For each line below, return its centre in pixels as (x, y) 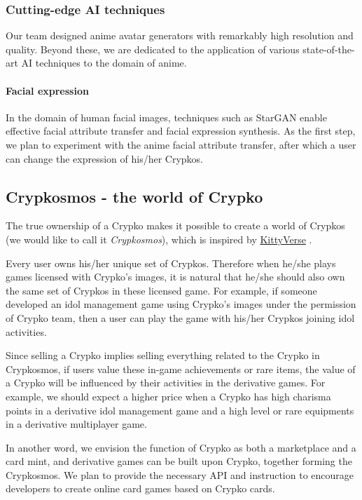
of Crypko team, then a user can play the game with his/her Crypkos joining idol (180, 317)
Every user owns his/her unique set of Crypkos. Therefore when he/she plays (171, 263)
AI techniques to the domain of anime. (104, 63)
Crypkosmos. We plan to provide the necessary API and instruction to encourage (180, 474)
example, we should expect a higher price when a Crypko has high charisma (168, 396)
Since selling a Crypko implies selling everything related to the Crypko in (163, 355)
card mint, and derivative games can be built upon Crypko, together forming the (179, 461)
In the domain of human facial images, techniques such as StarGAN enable (166, 117)
